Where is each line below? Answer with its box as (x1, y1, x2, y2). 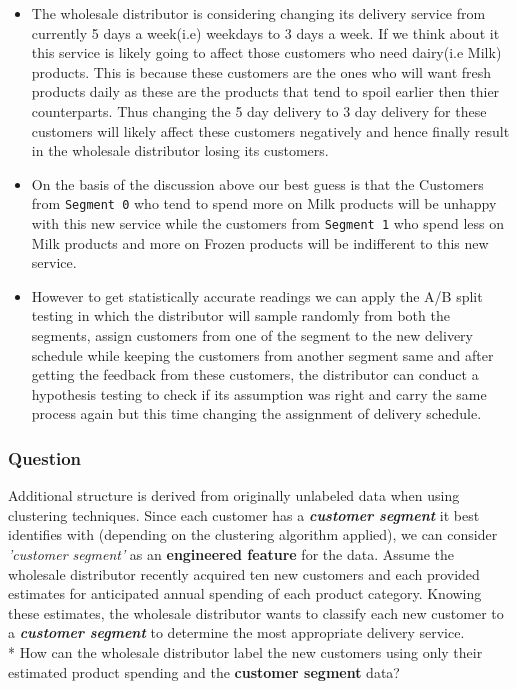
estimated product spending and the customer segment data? (8, 661, 400, 682)
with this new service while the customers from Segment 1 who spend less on (31, 213, 505, 233)
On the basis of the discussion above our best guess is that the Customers (31, 173, 484, 194)
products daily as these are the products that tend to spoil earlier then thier (31, 81, 500, 102)
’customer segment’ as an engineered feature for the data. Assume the (8, 544, 454, 564)
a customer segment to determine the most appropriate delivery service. (8, 622, 465, 643)
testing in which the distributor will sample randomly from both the (31, 305, 450, 326)
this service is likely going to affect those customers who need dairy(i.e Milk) (31, 42, 502, 63)
